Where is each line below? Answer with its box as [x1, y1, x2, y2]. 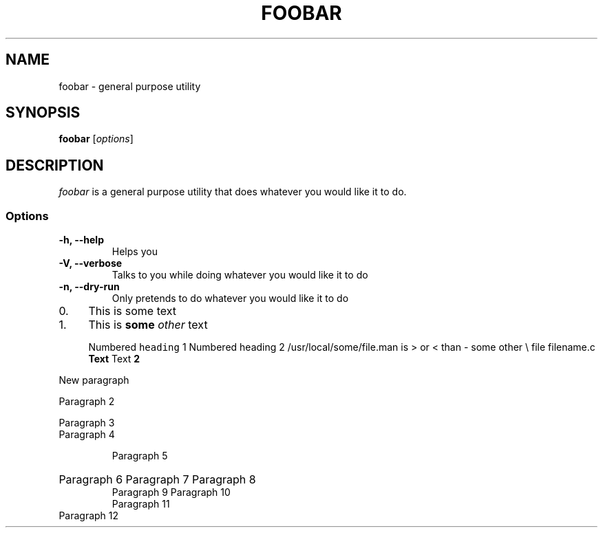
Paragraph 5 [112, 450, 168, 462]
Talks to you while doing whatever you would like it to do [112, 269, 368, 281]
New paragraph [59, 374, 129, 387]
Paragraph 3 [59, 417, 115, 429]
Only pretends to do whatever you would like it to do [112, 292, 349, 305]
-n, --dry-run [59, 281, 120, 293]
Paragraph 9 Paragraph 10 [112, 486, 231, 499]
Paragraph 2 [59, 395, 115, 408]
